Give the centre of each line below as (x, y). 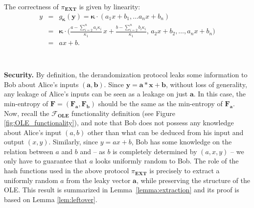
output (14, 142)
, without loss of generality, (206, 84)
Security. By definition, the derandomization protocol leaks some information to (126, 75)
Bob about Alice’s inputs (41, 84)
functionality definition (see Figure (123, 113)
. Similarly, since (73, 142)
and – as (92, 151)
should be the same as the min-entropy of (160, 103)
